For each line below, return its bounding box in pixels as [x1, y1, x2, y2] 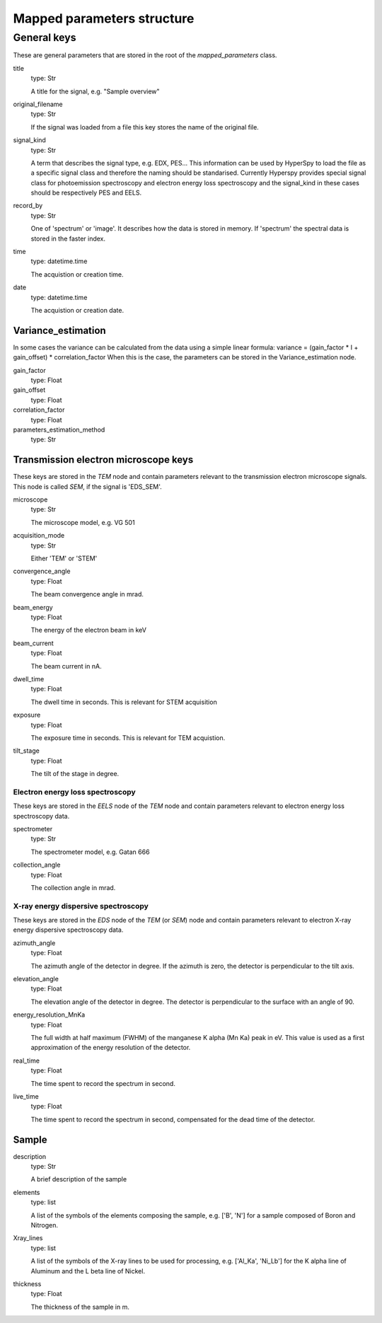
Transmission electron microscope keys [13, 453, 194, 466]
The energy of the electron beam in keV [30, 626, 146, 635]
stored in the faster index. [30, 234, 106, 243]
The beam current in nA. [30, 661, 102, 670]
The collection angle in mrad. [30, 883, 116, 891]
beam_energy [13, 603, 53, 611]
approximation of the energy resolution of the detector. [30, 1044, 191, 1052]
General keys [13, 31, 77, 44]
